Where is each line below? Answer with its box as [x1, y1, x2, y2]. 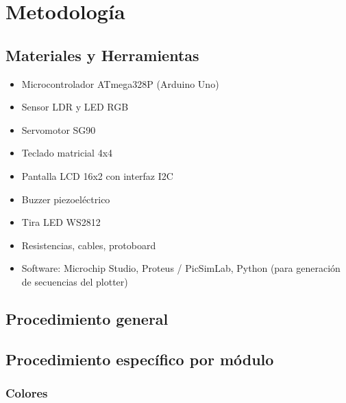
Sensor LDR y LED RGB [21, 100, 129, 114]
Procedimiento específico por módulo [5, 348, 274, 369]
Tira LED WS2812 [21, 215, 101, 229]
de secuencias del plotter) [21, 274, 128, 288]
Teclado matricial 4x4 [21, 146, 113, 160]
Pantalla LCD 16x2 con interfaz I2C [21, 168, 173, 183]
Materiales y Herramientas [5, 44, 199, 65]
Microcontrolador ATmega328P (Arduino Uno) [21, 76, 219, 91]
